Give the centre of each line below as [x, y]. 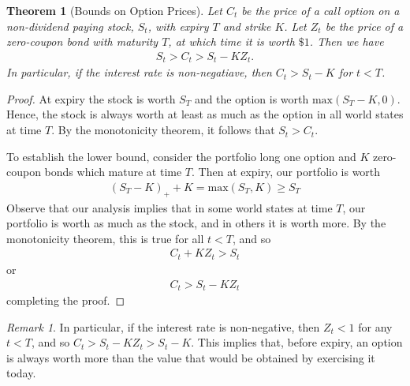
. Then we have [347, 41]
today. [21, 373]
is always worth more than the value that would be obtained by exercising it [191, 357]
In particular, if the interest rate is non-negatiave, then [139, 72]
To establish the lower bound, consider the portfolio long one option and [181, 156]
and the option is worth [252, 98]
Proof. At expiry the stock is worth [91, 98]
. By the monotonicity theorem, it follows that [163, 130]
